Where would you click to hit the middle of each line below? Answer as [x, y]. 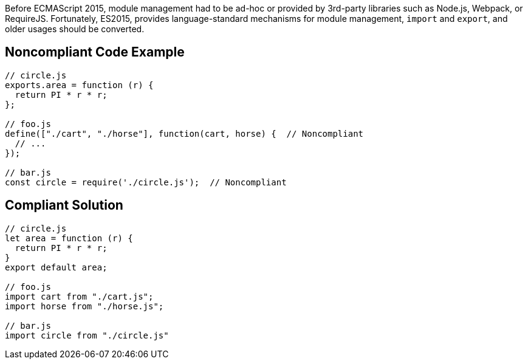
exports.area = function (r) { [79, 85]
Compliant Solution [64, 205]
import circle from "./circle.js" [87, 335]
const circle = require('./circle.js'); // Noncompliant [146, 182]
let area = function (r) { [69, 238]
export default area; [56, 267]
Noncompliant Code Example [95, 52]
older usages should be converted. [75, 29]
